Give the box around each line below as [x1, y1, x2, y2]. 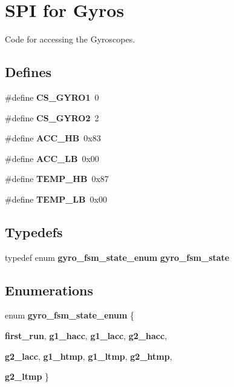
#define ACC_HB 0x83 [5, 132, 101, 144]
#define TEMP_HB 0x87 [5, 172, 109, 185]
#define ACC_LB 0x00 [5, 152, 99, 164]
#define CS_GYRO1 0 [5, 90, 99, 103]
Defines [5, 62, 52, 81]
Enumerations [5, 280, 94, 299]
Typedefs [5, 222, 63, 241]
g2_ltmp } [5, 370, 50, 383]
